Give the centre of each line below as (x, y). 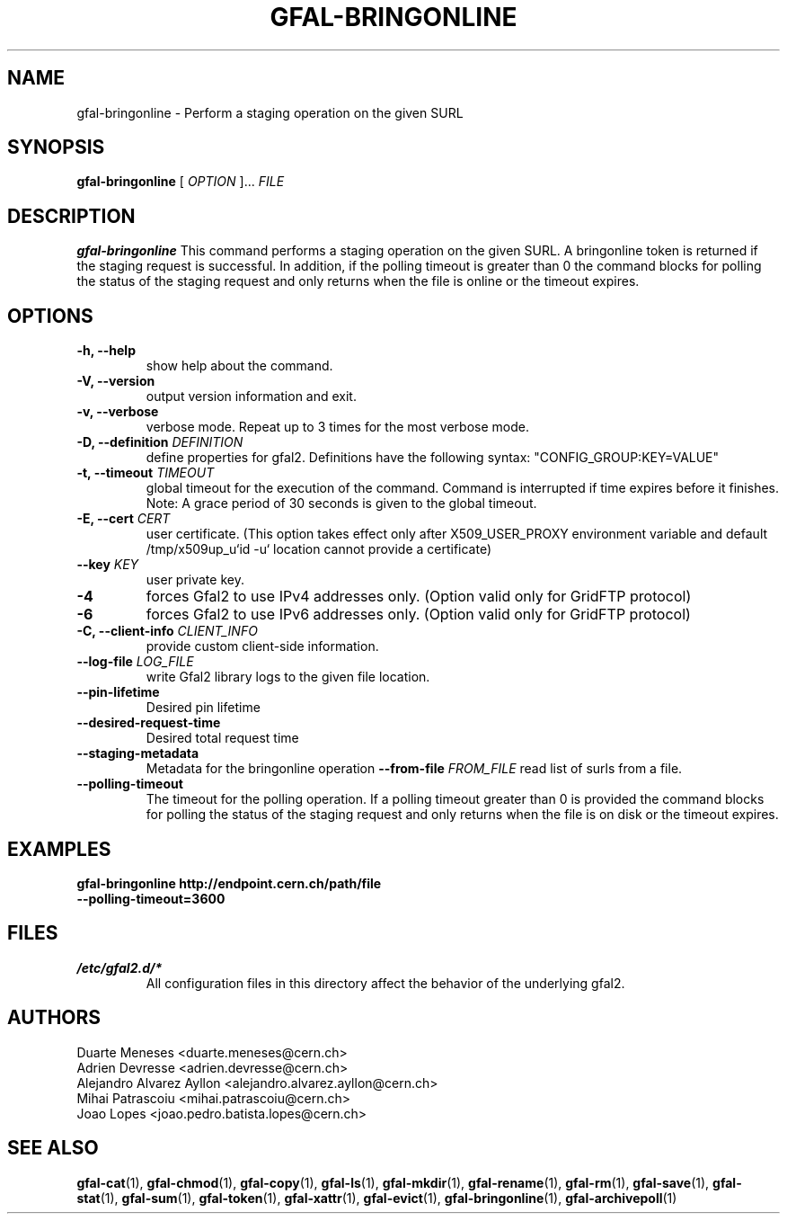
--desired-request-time (149, 723)
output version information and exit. (251, 397)
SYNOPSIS (56, 147)
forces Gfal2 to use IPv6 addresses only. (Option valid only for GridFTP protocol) (418, 615)
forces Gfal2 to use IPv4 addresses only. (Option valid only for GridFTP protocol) (419, 597)
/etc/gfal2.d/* (119, 967)
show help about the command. (239, 366)
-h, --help (106, 351)
